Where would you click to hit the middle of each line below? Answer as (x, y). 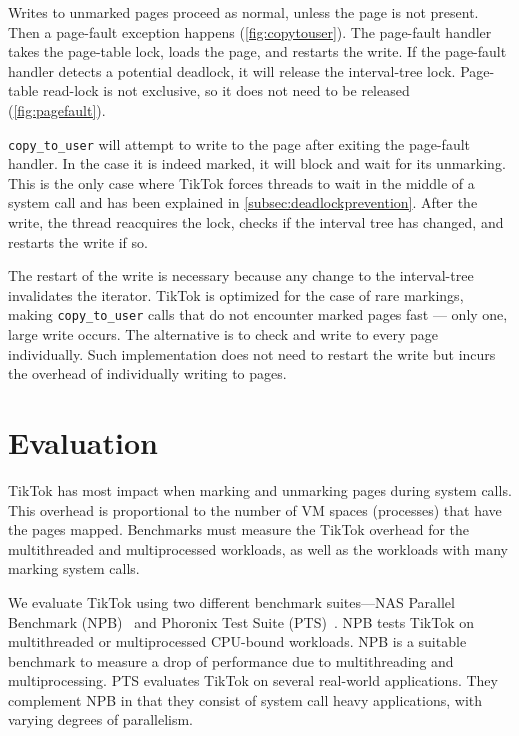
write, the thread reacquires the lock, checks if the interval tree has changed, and (256, 222)
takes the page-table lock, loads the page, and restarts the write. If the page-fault (257, 51)
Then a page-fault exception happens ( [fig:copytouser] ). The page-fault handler (250, 31)
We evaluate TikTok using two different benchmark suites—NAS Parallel (231, 601)
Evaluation (83, 442)
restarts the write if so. (78, 241)
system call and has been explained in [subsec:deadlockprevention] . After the (243, 202)
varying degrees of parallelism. (100, 719)
